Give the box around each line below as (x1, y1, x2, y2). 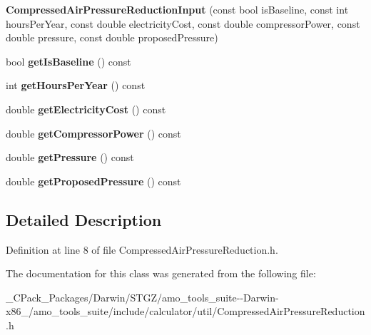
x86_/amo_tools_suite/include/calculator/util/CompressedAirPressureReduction (6, 304, 365, 319)
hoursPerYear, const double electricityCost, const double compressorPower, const (6, 16, 360, 31)
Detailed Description (6, 208, 162, 230)
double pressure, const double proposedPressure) (6, 30, 218, 45)
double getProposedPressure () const (6, 173, 181, 188)
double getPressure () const (6, 150, 134, 165)
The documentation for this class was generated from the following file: (6, 266, 316, 281)
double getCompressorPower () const (6, 125, 181, 140)
